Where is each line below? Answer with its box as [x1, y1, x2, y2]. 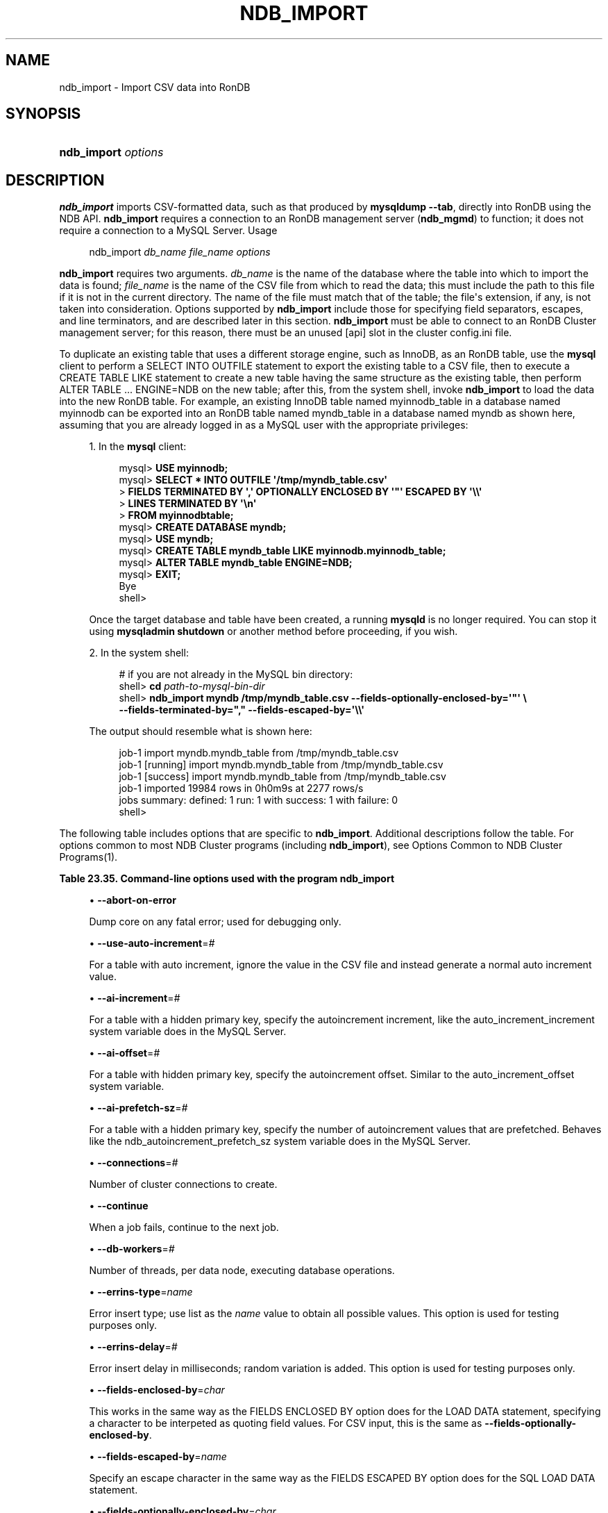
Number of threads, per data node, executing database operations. [89, 1264, 395, 1277]
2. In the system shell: [89, 647, 189, 659]
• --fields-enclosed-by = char [89, 1384, 225, 1396]
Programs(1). [59, 851, 118, 863]
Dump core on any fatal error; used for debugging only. [89, 916, 341, 928]
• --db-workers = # [89, 1243, 175, 1255]
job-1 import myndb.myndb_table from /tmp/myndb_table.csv [119, 747, 399, 759]
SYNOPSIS [6, 105, 81, 123]
